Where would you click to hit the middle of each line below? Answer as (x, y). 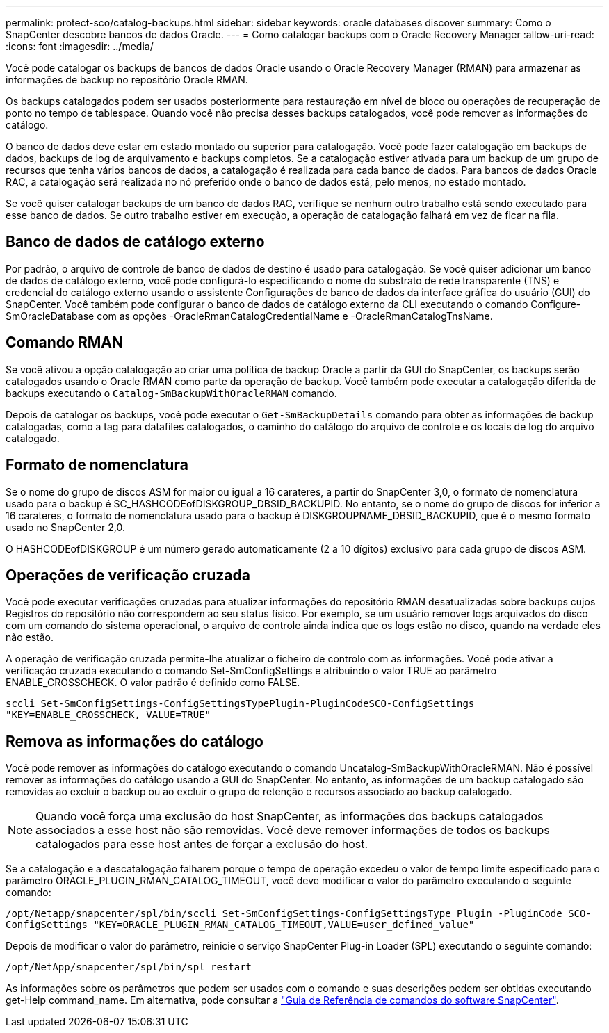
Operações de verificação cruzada (128, 575)
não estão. (30, 637)
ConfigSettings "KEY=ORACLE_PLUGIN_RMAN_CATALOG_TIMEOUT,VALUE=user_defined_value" (240, 925)
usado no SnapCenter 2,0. (65, 527)
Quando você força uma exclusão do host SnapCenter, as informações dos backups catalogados (290, 816)
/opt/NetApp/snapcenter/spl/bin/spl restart (129, 967)
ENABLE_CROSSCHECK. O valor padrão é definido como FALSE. (153, 683)
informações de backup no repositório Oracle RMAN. (127, 80)
